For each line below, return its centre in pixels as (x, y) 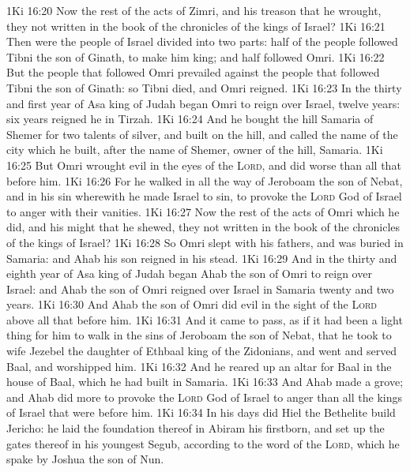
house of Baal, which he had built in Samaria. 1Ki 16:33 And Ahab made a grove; (205, 382)
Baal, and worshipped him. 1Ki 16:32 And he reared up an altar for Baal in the (199, 366)
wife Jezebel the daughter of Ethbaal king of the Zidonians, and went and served (202, 351)
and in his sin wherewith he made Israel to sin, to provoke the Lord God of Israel (204, 196)
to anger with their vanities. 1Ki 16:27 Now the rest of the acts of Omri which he (203, 211)
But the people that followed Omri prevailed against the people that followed (193, 72)
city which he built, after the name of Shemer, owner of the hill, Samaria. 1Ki (195, 150)
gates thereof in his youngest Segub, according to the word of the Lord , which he (203, 443)
